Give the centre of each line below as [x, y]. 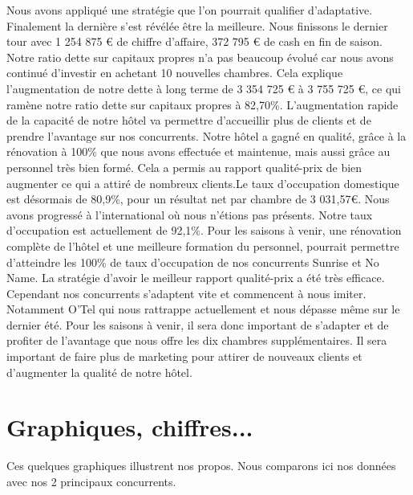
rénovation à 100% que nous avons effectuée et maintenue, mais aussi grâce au [198, 151]
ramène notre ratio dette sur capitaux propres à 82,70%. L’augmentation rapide [202, 104]
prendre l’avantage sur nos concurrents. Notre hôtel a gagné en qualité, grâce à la [206, 135]
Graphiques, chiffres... [130, 427]
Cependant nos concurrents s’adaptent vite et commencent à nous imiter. [186, 293]
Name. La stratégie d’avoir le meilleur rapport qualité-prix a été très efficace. [196, 278]
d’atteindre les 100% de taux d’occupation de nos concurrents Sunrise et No [193, 262]
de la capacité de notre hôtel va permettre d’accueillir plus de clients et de [189, 120]
